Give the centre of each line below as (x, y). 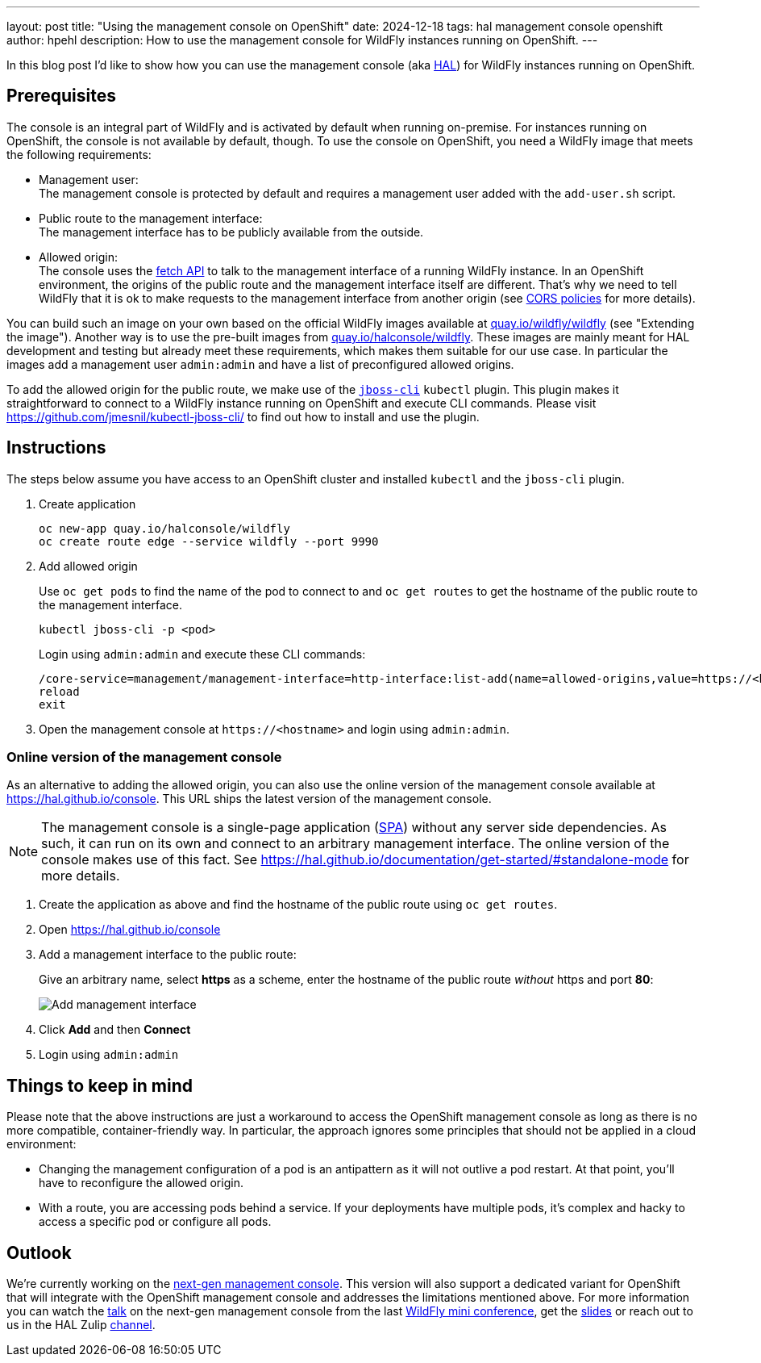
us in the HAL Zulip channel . (81, 1325)
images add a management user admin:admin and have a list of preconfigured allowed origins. (260, 364)
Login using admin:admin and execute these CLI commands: (202, 654)
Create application (87, 504)
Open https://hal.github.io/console (130, 930)
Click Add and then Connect (115, 1030)
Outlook (39, 1252)
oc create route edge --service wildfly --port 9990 (209, 541)
